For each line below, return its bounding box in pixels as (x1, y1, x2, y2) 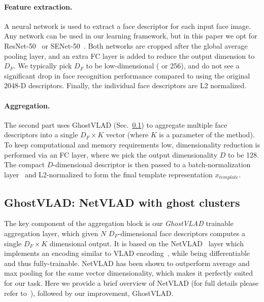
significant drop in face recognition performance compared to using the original (4, 70, 250, 81)
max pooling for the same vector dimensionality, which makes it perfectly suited (4, 268, 253, 278)
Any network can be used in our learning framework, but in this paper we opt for (4, 30, 257, 41)
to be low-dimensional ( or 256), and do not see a (86, 60, 240, 71)
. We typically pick (13, 60, 72, 71)
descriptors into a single (4, 129, 78, 140)
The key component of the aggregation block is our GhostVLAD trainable (4, 218, 234, 229)
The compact (4, 159, 45, 170)
